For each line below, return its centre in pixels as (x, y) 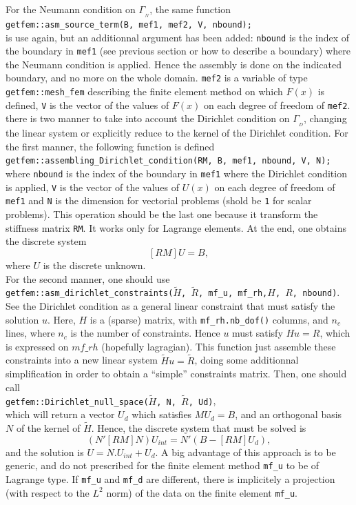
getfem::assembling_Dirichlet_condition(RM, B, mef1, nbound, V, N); (168, 161)
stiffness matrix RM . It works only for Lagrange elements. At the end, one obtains (176, 227)
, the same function (190, 9)
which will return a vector (60, 414)
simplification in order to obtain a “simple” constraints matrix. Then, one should (176, 374)
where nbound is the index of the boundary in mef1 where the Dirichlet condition (176, 174)
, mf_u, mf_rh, (233, 294)
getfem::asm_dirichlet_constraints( (90, 294)
